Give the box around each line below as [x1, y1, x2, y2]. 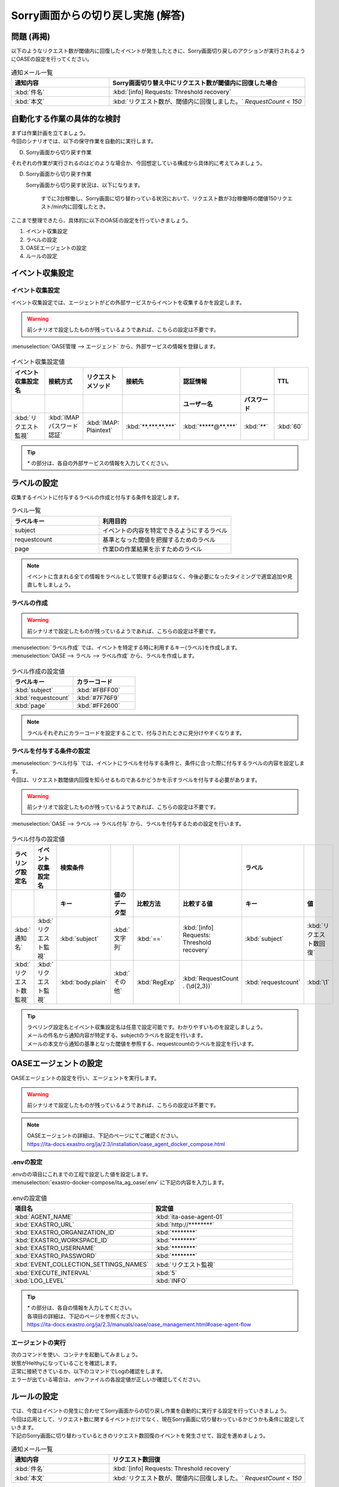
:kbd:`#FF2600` [76, 702, 121, 710]
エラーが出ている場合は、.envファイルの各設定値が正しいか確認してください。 [11, 1376, 204, 1383]
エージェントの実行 [11, 1338, 66, 1347]
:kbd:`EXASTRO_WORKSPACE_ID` [14, 1236, 109, 1244]
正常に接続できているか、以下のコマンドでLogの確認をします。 [11, 1367, 166, 1375]
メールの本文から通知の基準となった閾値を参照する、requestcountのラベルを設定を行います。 [27, 1040, 257, 1047]
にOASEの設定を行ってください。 [11, 55, 93, 62]
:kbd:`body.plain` [60, 978, 108, 986]
